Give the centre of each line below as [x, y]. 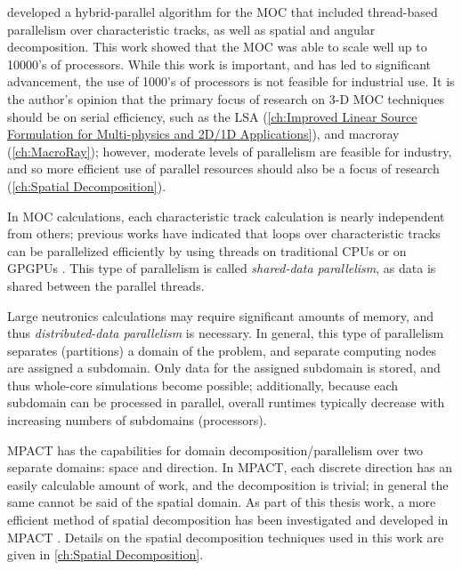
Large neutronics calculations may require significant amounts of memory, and [221, 315]
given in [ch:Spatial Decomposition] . [105, 554]
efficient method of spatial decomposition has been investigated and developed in [228, 520]
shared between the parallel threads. [106, 285]
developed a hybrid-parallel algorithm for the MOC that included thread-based [223, 12]
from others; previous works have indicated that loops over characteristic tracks [224, 233]
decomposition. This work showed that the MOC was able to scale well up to [217, 47]
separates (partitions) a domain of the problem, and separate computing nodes [222, 350]
